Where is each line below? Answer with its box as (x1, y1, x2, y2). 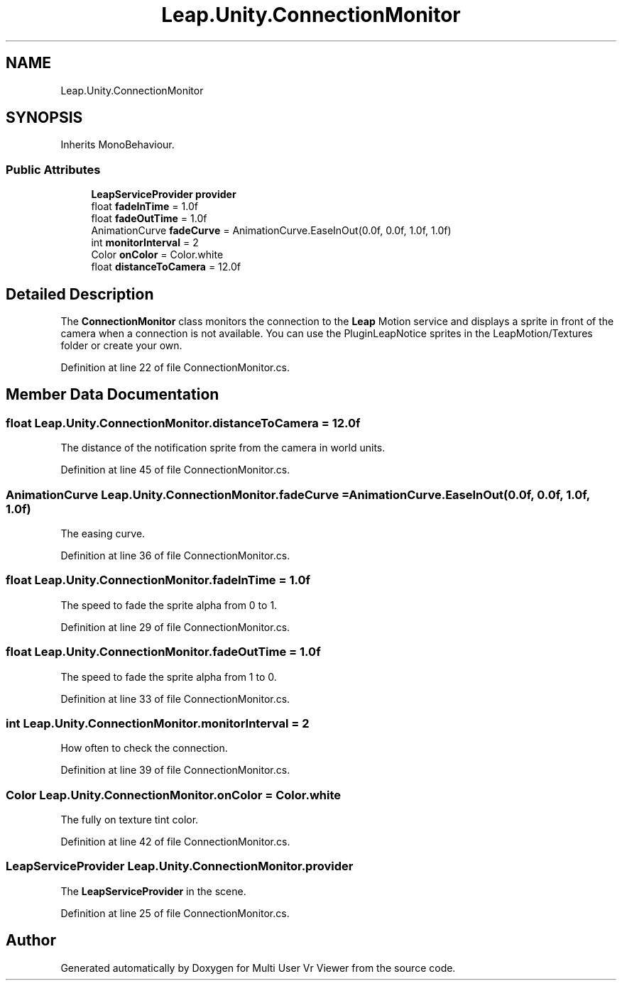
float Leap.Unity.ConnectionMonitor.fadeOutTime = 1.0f (6, 645, 321, 659)
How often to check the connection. (60, 742, 228, 755)
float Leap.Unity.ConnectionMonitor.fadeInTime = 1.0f (6, 573, 311, 588)
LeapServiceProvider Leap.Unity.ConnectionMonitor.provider (6, 859, 354, 874)
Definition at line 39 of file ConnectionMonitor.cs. (60, 764, 290, 777)
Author (6, 931, 56, 950)
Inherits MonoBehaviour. (60, 138, 175, 151)
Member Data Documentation (6, 385, 219, 404)
